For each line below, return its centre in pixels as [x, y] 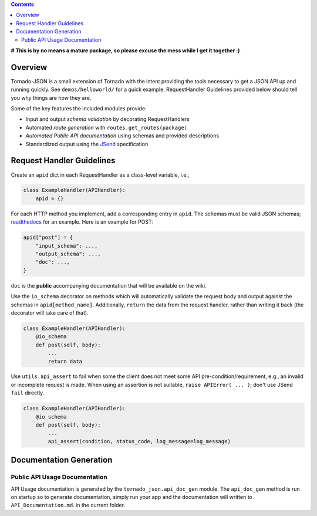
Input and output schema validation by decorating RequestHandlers [108, 119]
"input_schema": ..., [67, 246]
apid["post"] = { [48, 237]
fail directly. [28, 393]
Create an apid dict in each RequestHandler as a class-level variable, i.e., [100, 175]
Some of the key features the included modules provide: [79, 109]
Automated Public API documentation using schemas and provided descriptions [122, 136]
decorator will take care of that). [50, 313]
